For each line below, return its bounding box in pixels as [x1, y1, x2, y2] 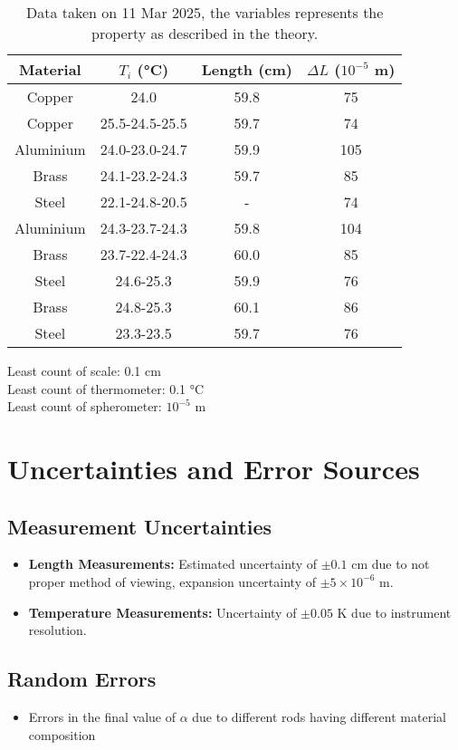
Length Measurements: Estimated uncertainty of [28, 554, 318, 573]
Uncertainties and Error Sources [7, 449, 420, 486]
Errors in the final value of [28, 707, 176, 726]
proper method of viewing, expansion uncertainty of [28, 572, 316, 591]
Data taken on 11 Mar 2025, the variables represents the [25, 2, 384, 23]
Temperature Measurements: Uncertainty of [28, 602, 297, 621]
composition [28, 725, 96, 744]
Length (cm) [201, 59, 292, 80]
